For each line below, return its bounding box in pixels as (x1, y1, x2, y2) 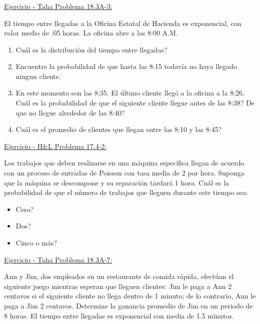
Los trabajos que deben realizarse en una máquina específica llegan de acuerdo (4, 157, 244, 168)
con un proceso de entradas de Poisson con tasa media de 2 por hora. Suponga (4, 167, 245, 178)
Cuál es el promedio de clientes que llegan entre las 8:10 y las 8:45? (15, 124, 222, 134)
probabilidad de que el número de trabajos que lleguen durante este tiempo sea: (4, 187, 248, 197)
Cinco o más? (15, 237, 57, 248)
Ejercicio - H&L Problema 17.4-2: (4, 140, 107, 151)
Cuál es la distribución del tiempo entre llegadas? (15, 44, 167, 54)
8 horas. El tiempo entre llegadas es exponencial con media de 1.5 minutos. (4, 310, 234, 320)
